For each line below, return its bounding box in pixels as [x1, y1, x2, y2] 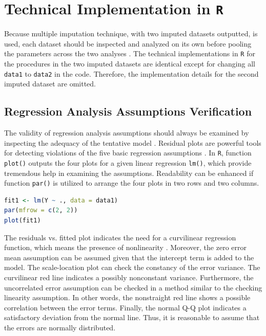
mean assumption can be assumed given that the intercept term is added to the [4, 252, 254, 262]
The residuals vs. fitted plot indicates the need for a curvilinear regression [4, 232, 236, 242]
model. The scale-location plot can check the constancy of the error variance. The [4, 262, 260, 273]
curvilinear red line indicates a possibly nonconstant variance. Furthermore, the [4, 272, 254, 283]
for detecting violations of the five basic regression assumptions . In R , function [4, 147, 252, 158]
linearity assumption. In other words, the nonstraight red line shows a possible [4, 292, 251, 303]
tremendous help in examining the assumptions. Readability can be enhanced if [4, 167, 254, 178]
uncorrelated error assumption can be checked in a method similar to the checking [4, 282, 262, 293]
